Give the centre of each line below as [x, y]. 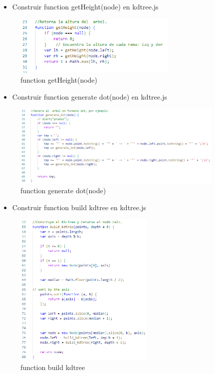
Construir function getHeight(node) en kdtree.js [85, 6]
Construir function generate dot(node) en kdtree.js [90, 96]
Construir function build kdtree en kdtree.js [79, 207]
